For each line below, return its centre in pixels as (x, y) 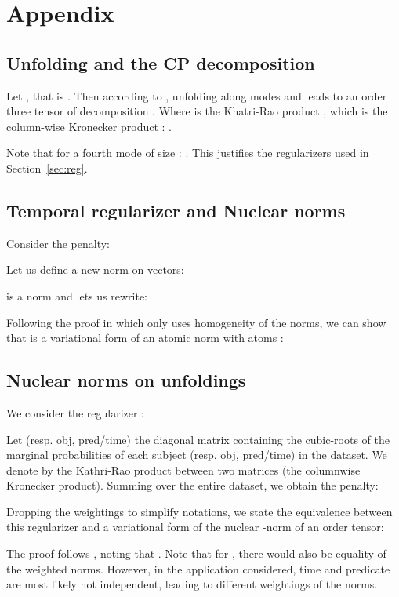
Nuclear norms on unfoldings (126, 380)
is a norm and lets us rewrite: (77, 295)
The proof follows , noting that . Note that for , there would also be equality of (196, 553)
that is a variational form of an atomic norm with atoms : (145, 338)
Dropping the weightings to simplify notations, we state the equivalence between (199, 511)
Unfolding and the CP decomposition (161, 62)
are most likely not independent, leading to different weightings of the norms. (192, 584)
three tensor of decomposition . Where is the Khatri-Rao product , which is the (197, 111)
